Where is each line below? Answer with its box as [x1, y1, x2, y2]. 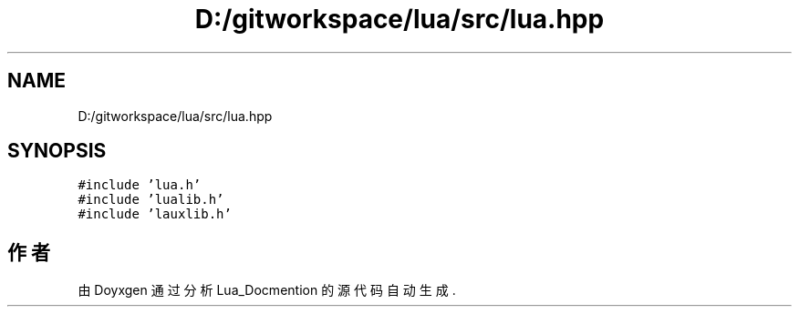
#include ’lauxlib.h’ [78, 207, 232, 222]
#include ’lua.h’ [78, 177, 202, 193]
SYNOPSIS [7, 139, 107, 163]
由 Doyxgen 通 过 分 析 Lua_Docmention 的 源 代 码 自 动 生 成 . [78, 282, 456, 299]
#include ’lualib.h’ [78, 192, 224, 208]
